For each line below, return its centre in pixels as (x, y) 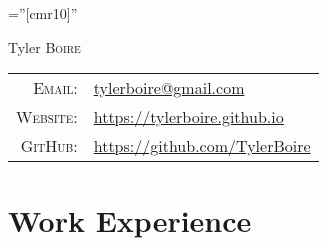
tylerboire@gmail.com (169, 88)
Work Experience (130, 220)
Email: (55, 88)
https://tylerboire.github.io (188, 117)
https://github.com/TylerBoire (202, 146)
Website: (47, 117)
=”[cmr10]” (43, 13)
